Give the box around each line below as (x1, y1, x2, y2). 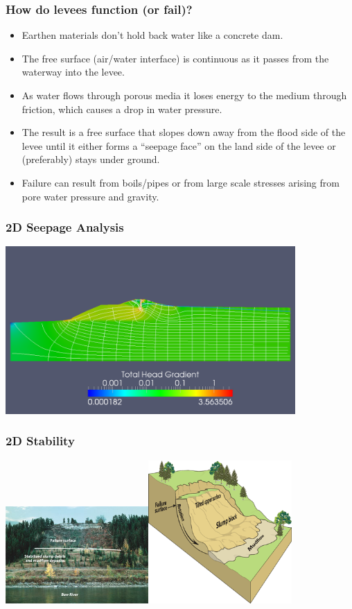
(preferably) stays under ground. (21, 152, 160, 166)
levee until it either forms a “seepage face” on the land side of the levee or (21, 138, 336, 153)
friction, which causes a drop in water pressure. (21, 101, 222, 116)
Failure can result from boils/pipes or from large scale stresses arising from (21, 175, 340, 189)
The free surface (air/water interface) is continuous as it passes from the (21, 51, 329, 65)
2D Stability (6, 432, 75, 449)
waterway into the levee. (21, 65, 125, 79)
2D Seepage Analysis (6, 218, 124, 236)
